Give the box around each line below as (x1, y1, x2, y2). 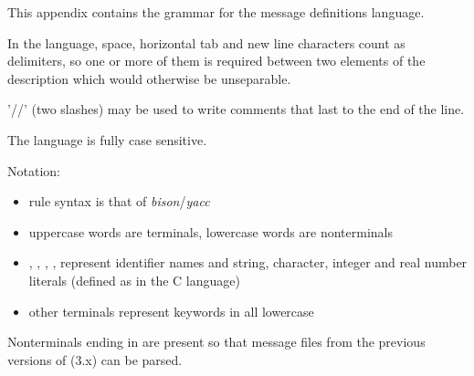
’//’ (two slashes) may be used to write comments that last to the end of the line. (7, 99, 465, 119)
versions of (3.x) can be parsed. (7, 350, 183, 369)
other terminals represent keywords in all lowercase (28, 301, 314, 320)
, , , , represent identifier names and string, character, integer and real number (28, 253, 468, 272)
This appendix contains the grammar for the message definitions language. (7, 3, 425, 21)
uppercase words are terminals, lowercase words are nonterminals (28, 222, 393, 241)
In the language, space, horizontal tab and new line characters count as (7, 33, 406, 52)
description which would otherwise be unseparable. (7, 68, 291, 88)
